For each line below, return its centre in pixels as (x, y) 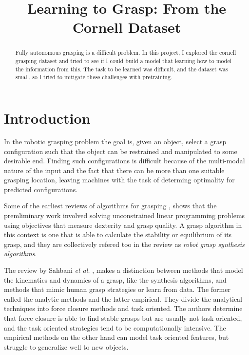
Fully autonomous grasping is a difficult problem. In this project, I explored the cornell (126, 53)
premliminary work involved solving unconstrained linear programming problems (124, 215)
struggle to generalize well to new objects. (66, 346)
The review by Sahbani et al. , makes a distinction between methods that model (124, 270)
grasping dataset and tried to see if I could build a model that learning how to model (124, 61)
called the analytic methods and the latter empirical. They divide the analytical (123, 299)
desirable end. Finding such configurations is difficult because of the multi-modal (124, 161)
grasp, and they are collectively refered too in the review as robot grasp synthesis (124, 244)
